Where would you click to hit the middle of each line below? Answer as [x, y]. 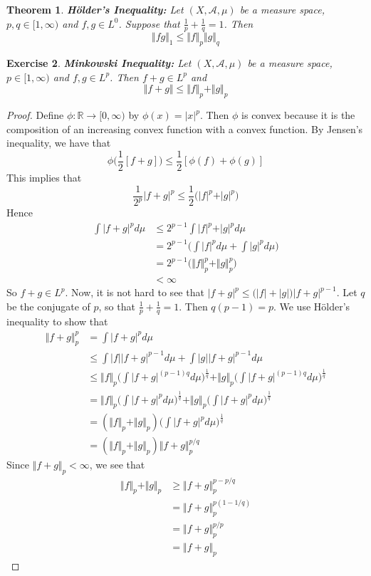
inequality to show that [57, 321]
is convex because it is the [298, 115]
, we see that [117, 465]
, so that [117, 306]
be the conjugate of [48, 306]
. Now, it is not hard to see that [135, 292]
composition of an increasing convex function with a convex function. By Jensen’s [185, 129]
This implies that [44, 178]
